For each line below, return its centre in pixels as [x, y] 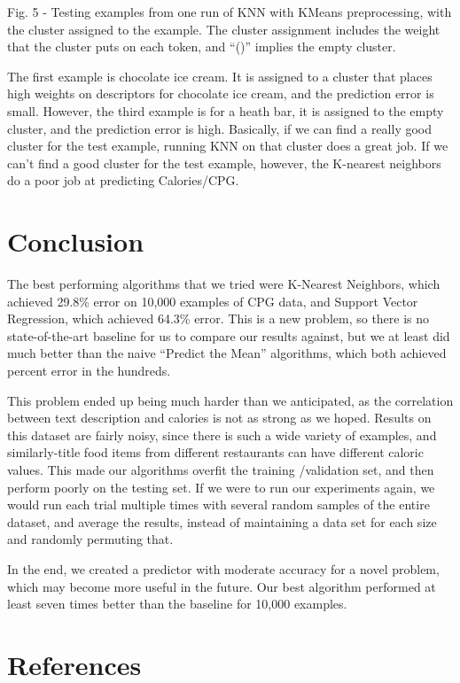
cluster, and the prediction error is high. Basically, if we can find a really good [220, 128]
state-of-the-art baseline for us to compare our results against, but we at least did [229, 335]
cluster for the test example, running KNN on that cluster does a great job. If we [228, 146]
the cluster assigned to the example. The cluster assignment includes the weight [224, 29]
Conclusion [76, 241]
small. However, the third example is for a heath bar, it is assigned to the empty [226, 110]
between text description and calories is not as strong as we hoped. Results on [219, 418]
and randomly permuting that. [90, 539]
